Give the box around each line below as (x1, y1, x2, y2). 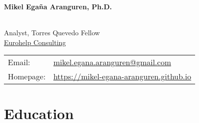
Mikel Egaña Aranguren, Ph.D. (4, 1, 112, 11)
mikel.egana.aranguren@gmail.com (53, 56, 172, 68)
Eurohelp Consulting (4, 37, 66, 47)
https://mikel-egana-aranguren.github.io (53, 71, 192, 82)
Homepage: (8, 71, 46, 82)
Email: (8, 56, 30, 68)
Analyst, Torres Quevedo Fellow (4, 27, 100, 38)
